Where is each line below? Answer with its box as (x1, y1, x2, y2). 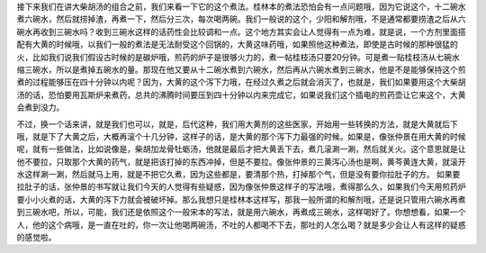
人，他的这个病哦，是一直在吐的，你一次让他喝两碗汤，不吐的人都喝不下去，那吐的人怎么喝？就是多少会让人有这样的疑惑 (16, 219, 466, 230)
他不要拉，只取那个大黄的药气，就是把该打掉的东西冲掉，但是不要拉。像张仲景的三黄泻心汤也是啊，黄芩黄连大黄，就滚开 (16, 156, 466, 167)
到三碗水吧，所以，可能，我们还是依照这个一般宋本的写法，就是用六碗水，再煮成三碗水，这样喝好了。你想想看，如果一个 (16, 207, 466, 218)
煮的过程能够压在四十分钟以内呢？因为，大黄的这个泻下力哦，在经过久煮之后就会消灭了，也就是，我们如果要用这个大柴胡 (16, 77, 466, 87)
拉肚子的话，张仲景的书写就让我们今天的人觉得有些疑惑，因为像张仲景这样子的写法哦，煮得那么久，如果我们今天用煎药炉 (16, 181, 466, 193)
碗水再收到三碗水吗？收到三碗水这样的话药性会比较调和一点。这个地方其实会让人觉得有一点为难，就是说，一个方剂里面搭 (16, 26, 466, 37)
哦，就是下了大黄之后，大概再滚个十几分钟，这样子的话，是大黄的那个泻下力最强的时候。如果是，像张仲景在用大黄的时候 (16, 131, 466, 141)
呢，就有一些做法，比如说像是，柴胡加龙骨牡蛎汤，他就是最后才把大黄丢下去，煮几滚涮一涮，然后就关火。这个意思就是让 (16, 144, 466, 155)
